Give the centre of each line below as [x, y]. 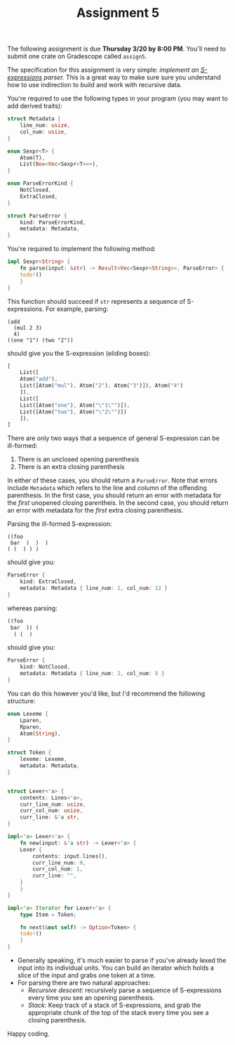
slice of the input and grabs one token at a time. [86, 975]
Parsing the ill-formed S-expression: [60, 524]
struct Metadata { [34, 119]
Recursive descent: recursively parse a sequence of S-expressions [125, 990]
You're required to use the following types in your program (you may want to [117, 98]
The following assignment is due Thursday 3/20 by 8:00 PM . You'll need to [117, 49]
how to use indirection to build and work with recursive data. [95, 85]
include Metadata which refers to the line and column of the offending [107, 488]
